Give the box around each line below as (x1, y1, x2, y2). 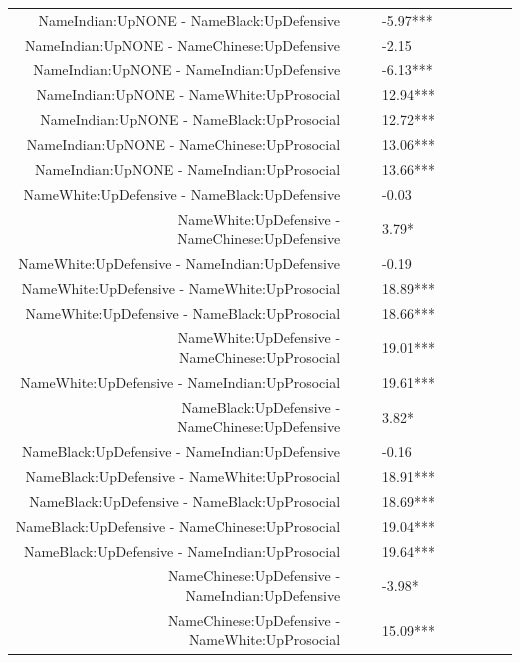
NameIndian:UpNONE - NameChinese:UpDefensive (24, 34, 341, 55)
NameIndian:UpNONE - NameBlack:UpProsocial (40, 109, 341, 130)
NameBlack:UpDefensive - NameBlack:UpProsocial (29, 490, 341, 511)
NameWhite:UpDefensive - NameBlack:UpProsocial (25, 302, 341, 323)
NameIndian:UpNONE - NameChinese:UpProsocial (26, 133, 341, 154)
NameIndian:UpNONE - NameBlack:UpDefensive (38, 9, 341, 30)
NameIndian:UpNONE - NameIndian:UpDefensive (33, 59, 341, 80)
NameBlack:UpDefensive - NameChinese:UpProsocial (15, 515, 341, 536)
